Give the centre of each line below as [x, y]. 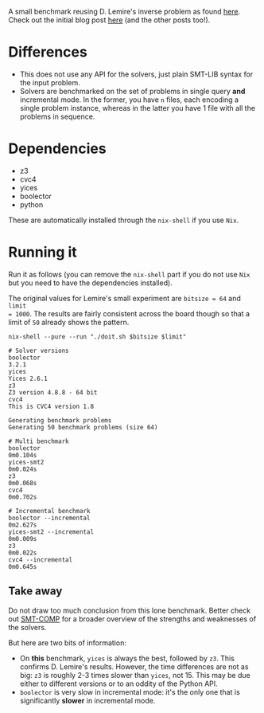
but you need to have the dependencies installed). [90, 283]
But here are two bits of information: [68, 642]
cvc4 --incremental [41, 560]
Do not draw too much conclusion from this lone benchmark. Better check [130, 610]
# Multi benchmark [39, 441]
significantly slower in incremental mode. [87, 700]
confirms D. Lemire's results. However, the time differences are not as [134, 666]
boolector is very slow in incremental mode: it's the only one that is [130, 691]
